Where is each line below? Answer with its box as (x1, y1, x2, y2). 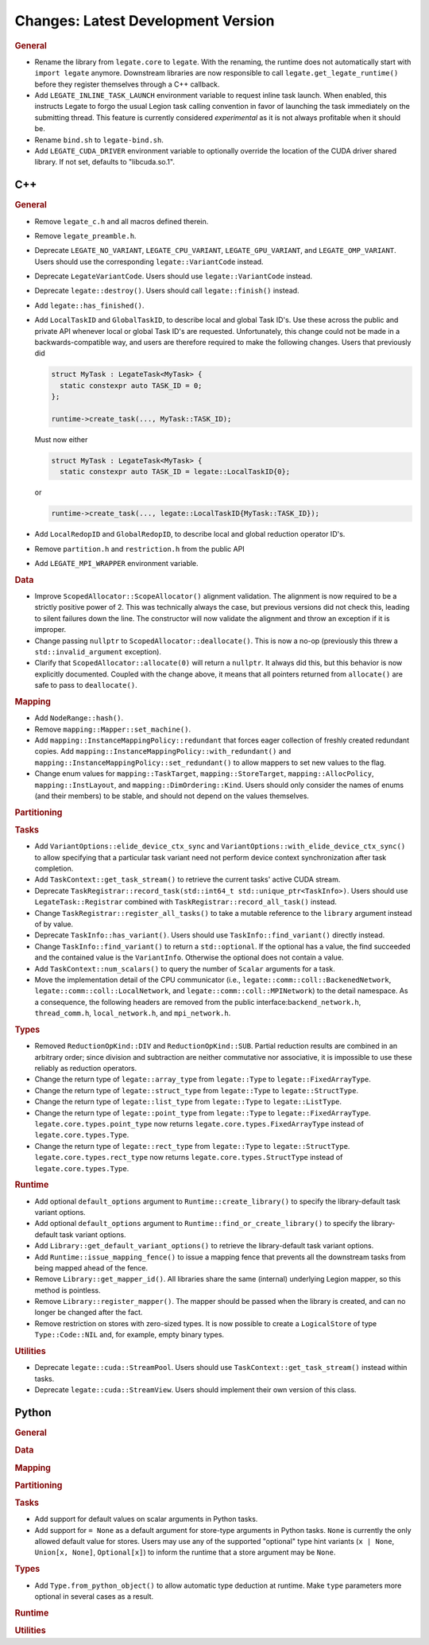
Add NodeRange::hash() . (34, 713, 124, 723)
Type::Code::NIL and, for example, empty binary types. (34, 1330, 225, 1340)
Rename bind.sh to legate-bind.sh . (34, 135, 164, 145)
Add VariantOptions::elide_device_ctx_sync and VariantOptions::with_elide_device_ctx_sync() (34, 841, 406, 851)
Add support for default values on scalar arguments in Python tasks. (34, 1515, 258, 1524)
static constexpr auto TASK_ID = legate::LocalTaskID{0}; (60, 468, 291, 476)
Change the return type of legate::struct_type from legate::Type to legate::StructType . (34, 1085, 359, 1095)
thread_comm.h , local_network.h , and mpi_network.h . (34, 1008, 231, 1018)
